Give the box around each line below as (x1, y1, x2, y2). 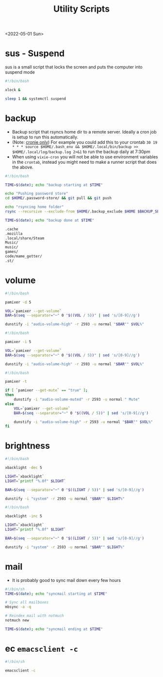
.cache (5, 227, 18, 232)
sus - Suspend (5, 48, 65, 59)
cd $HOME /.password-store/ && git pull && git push (5, 196, 112, 201)
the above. (12, 164, 34, 170)
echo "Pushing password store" (5, 191, 68, 196)
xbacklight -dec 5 (5, 465, 42, 470)
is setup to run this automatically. (12, 134, 79, 140)
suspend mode (5, 69, 35, 75)
